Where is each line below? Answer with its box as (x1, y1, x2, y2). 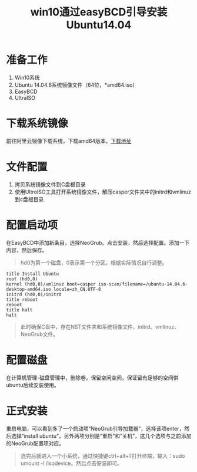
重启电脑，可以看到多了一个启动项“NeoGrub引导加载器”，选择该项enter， (6, 425, 185, 432)
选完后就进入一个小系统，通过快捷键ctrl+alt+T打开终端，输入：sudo (20, 452, 185, 459)
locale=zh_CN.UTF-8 (53, 286, 101, 292)
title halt (6, 307, 33, 313)
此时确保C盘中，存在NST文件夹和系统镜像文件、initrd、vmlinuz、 (20, 323, 179, 330)
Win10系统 (14, 74, 40, 81)
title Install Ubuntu (6, 271, 59, 277)
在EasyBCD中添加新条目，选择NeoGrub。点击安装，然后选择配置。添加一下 (6, 239, 190, 246)
